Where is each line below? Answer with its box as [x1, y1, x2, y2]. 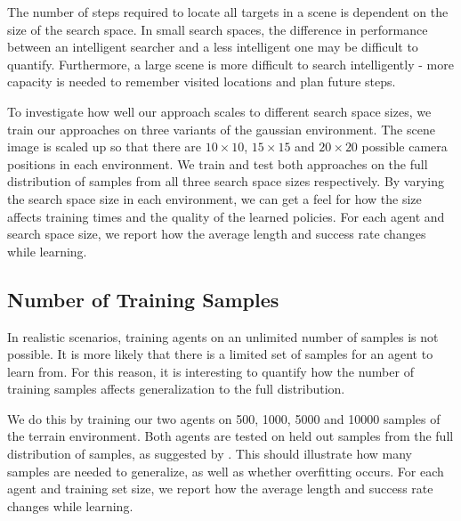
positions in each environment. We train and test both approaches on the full [7, 154, 428, 173]
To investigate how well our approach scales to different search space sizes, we [7, 102, 432, 120]
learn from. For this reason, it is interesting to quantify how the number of [7, 362, 414, 380]
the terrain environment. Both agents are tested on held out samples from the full [7, 427, 454, 445]
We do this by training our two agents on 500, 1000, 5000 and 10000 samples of [7, 409, 441, 427]
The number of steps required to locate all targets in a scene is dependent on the [7, 3, 449, 20]
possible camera [361, 137, 448, 156]
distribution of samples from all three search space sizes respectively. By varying [7, 172, 445, 191]
